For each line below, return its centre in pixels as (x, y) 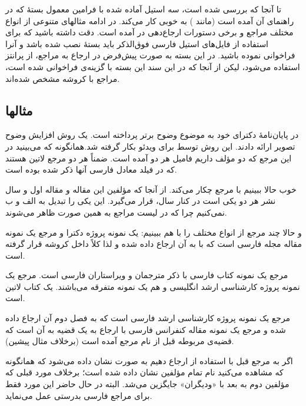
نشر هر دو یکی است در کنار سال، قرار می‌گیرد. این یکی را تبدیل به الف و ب (141, 201)
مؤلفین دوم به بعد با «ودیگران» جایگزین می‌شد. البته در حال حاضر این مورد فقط (147, 384)
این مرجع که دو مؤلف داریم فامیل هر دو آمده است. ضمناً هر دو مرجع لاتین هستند (149, 158)
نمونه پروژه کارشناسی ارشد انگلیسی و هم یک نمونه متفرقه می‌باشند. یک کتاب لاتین (153, 286)
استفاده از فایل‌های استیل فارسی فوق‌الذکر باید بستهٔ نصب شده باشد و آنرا (137, 43)
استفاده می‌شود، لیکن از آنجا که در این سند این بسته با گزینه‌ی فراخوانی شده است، (153, 66)
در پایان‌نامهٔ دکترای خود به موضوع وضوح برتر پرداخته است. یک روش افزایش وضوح (152, 135)
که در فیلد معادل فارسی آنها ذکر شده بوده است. (91, 169)
